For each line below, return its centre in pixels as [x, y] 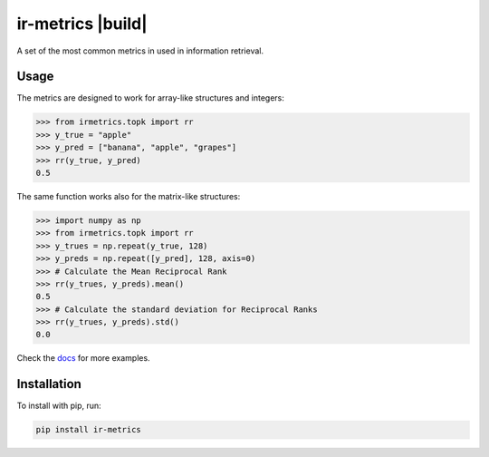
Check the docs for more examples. [83, 358]
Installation [49, 384]
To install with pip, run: [59, 406]
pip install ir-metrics [89, 430]
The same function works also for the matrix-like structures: [129, 196]
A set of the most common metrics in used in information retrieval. [140, 51]
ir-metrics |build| [82, 24]
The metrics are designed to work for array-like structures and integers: [150, 98]
